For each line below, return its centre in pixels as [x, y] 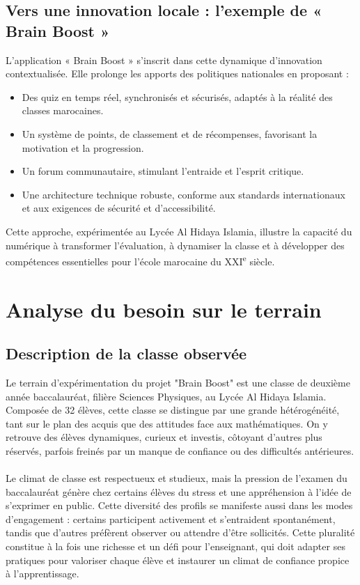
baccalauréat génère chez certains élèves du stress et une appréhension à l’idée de [179, 491]
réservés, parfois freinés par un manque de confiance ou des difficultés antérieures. [180, 450]
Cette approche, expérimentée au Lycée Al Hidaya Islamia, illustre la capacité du [179, 231]
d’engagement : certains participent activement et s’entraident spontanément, [171, 518]
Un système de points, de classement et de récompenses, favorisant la [170, 133]
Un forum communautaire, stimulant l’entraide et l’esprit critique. [163, 171]
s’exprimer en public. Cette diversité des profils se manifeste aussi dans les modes [179, 505]
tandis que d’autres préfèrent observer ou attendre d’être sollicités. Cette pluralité [180, 532]
